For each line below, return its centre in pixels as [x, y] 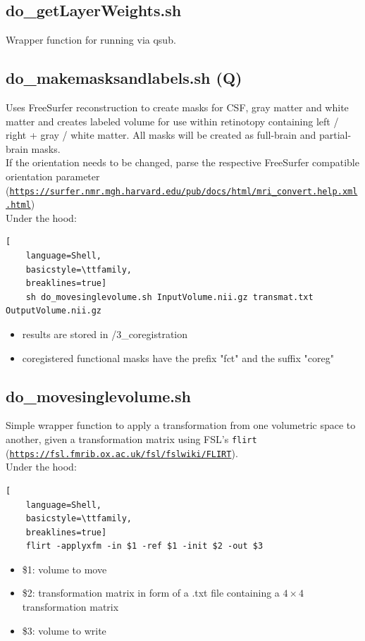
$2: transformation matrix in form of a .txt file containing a [151, 593]
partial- [335, 135]
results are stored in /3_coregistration [105, 334]
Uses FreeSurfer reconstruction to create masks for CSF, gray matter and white [177, 107]
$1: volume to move [64, 569]
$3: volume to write [64, 630]
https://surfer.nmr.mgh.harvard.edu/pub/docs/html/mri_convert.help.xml [184, 191]
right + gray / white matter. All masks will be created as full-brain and [161, 135]
